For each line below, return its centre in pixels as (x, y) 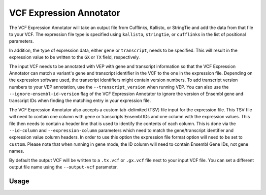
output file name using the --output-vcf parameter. (64, 167)
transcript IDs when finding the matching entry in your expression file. (80, 100)
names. (17, 151)
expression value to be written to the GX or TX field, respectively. (74, 57)
